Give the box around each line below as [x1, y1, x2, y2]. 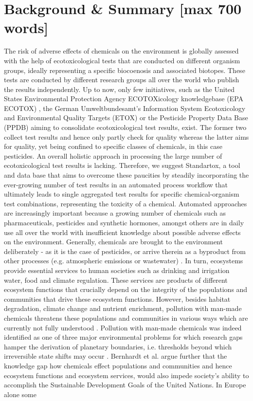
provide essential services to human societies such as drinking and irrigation [4, 265, 230, 275]
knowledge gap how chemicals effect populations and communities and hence [4, 360, 232, 370]
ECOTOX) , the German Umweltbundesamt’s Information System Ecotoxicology [4, 103, 246, 113]
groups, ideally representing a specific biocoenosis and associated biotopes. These [4, 65, 245, 75]
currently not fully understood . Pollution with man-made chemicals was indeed [4, 322, 242, 332]
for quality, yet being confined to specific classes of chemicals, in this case [4, 141, 222, 151]
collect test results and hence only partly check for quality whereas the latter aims [4, 131, 249, 142]
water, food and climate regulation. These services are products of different [4, 274, 228, 285]
